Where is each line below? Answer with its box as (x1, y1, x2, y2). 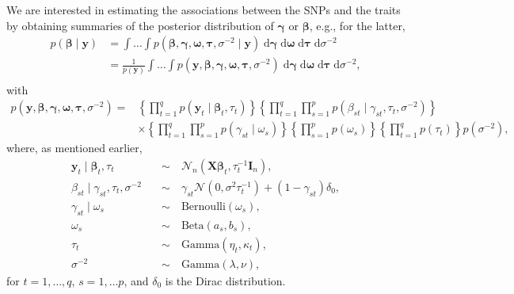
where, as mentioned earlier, (6, 139, 143, 156)
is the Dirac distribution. (165, 272, 286, 288)
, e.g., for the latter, (309, 17, 405, 33)
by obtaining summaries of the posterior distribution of (6, 17, 274, 33)
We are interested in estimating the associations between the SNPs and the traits (6, 2, 401, 17)
